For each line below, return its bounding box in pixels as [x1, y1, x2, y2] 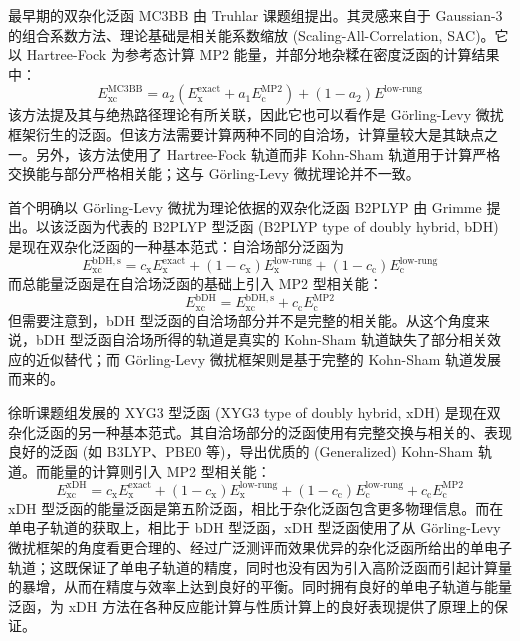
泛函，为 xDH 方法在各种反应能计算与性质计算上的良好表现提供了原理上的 [8, 595, 494, 616]
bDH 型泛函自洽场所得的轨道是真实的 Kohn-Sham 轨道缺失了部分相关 [35, 329, 487, 350]
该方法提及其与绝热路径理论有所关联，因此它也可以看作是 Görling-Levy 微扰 [8, 104, 504, 125]
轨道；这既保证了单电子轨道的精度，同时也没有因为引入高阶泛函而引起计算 [8, 556, 498, 577]
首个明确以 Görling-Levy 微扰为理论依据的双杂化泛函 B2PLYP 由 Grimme [8, 196, 482, 217]
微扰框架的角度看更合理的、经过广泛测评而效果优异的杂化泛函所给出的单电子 [8, 537, 512, 558]
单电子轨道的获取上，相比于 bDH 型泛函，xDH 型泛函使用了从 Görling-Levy [8, 517, 501, 538]
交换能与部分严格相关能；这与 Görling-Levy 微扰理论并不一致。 [8, 163, 420, 184]
